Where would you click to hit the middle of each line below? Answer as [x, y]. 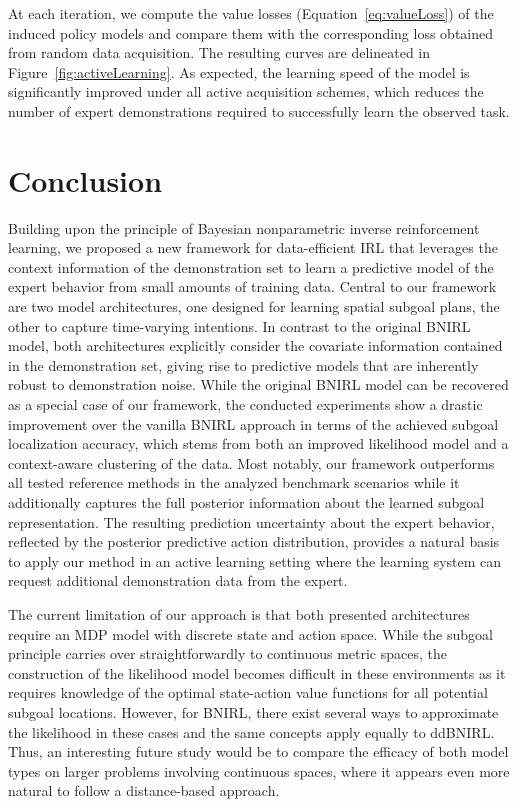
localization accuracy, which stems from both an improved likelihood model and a [258, 443]
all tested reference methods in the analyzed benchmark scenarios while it [234, 482]
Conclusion [85, 179]
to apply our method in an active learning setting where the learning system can [255, 560]
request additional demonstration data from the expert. [178, 580]
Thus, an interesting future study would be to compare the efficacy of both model [258, 751]
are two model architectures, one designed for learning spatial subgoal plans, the [254, 306]
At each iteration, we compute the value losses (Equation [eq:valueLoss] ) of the [251, 13]
